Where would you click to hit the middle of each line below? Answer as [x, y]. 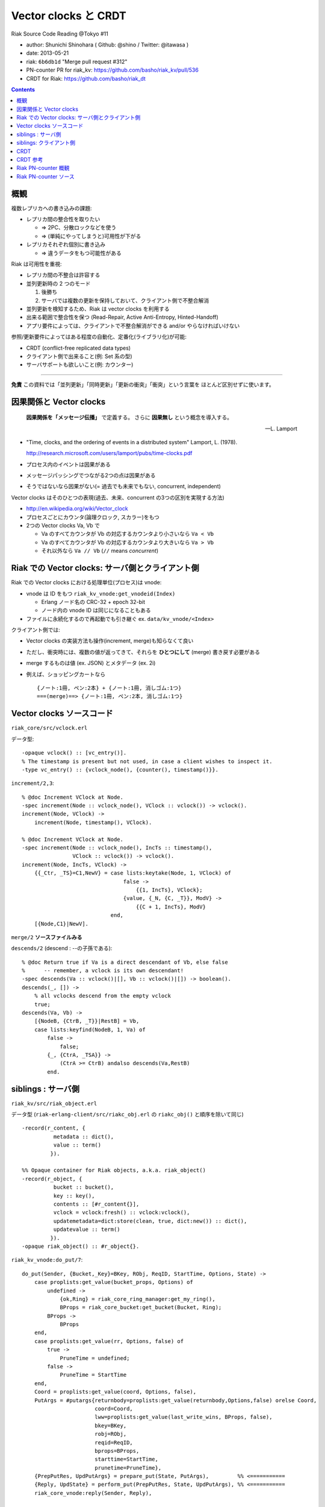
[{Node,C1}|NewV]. [61, 923]
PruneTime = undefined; [95, 1358]
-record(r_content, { [54, 1128]
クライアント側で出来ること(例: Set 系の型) [79, 356]
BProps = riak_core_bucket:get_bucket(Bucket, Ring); [141, 1307]
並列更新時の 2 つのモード [58, 283]
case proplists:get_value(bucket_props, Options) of [114, 1282]
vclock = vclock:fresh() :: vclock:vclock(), [122, 1213]
